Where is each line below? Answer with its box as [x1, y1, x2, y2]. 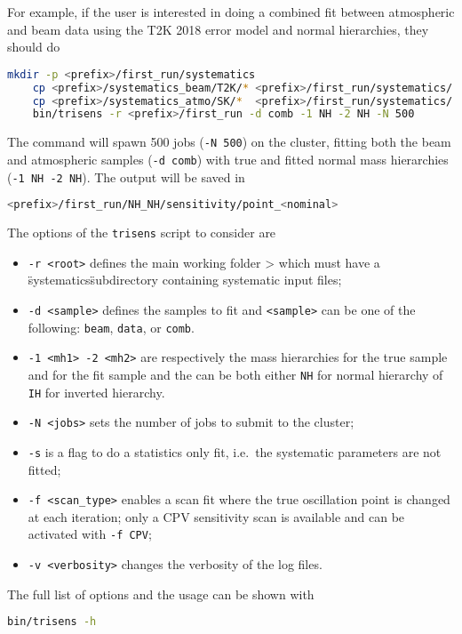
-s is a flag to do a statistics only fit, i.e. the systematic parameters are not [28, 442, 442, 461]
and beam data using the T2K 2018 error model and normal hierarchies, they [7, 20, 429, 38]
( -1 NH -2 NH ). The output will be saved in [7, 167, 245, 186]
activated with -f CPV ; [28, 525, 152, 543]
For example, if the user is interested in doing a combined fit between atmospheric [7, 3, 455, 20]
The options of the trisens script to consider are [7, 223, 276, 242]
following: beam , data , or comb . [28, 317, 195, 336]
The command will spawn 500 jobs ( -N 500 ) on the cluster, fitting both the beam [7, 132, 451, 151]
